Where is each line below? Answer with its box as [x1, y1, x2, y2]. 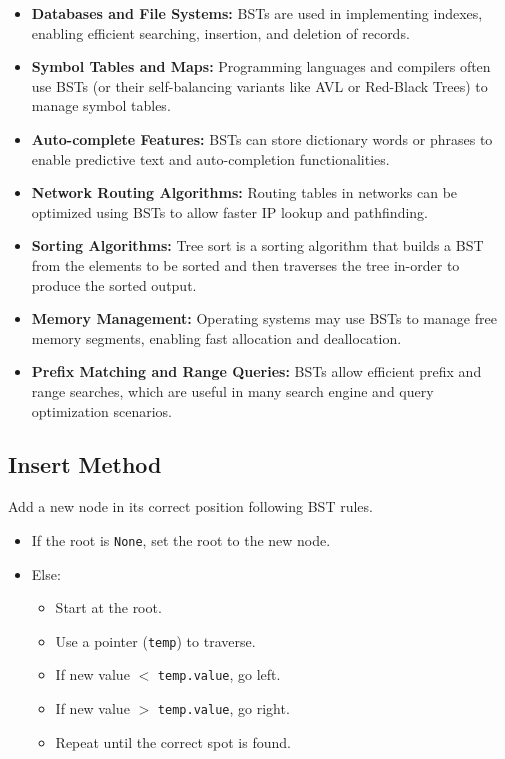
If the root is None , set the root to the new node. [31, 529, 331, 550]
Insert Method [8, 449, 162, 480]
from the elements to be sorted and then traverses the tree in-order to [31, 254, 460, 275]
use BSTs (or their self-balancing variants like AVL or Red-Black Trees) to [31, 75, 488, 96]
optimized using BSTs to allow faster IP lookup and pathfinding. [31, 201, 429, 222]
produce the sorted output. [31, 274, 197, 295]
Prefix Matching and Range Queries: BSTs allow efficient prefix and [31, 361, 482, 382]
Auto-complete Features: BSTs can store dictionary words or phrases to [31, 128, 493, 149]
